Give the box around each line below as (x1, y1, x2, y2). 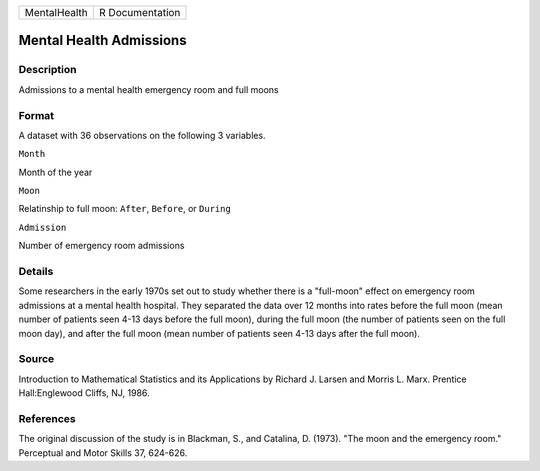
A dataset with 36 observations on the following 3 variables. (18, 129, 266, 141)
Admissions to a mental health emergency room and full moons (18, 83, 279, 95)
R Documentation (98, 6, 181, 19)
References (18, 411, 76, 425)
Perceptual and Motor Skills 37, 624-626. (18, 446, 188, 459)
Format (18, 108, 55, 122)
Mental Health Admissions (18, 32, 187, 49)
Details (18, 265, 54, 279)
